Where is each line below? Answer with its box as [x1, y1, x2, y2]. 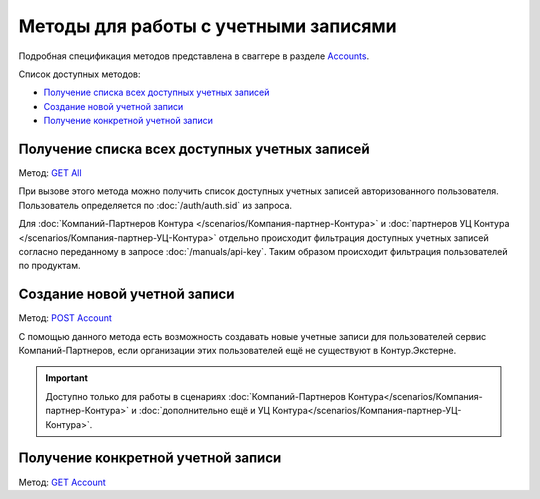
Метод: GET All [18, 167, 82, 179]
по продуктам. [18, 260, 81, 272]
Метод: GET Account [18, 476, 107, 488]
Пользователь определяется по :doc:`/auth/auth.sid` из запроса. [18, 199, 293, 211]
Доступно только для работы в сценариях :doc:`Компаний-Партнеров [45, 390, 347, 402]
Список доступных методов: [18, 68, 141, 80]
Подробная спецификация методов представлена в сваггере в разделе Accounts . [18, 50, 370, 62]
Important [45, 372, 89, 384]
